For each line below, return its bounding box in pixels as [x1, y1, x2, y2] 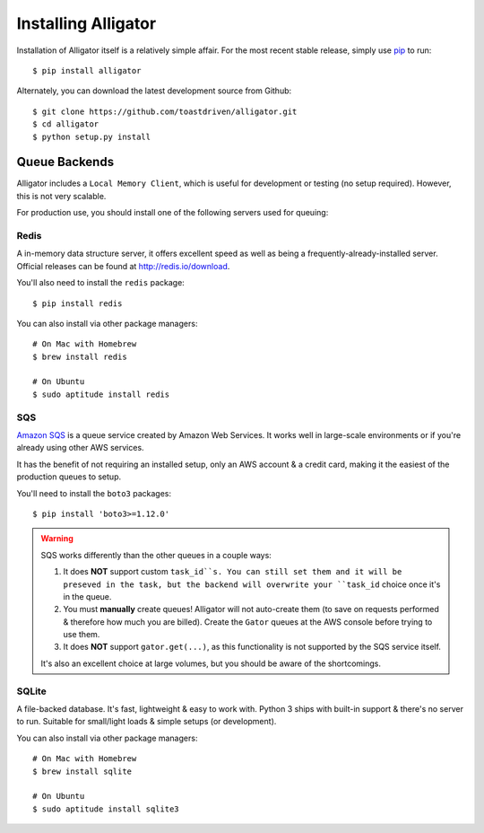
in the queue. [63, 591, 112, 601]
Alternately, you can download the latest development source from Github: [16, 85, 292, 96]
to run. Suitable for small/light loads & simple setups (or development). [16, 716, 277, 727]
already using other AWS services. [16, 443, 144, 453]
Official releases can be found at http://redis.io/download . [16, 260, 230, 271]
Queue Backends [16, 154, 115, 170]
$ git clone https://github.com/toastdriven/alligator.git [32, 106, 298, 117]
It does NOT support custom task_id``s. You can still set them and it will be [63, 566, 402, 577]
